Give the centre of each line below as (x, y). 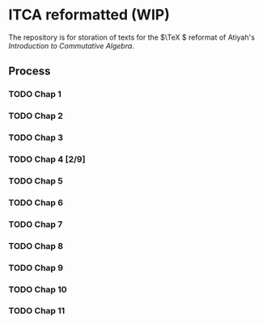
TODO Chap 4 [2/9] (47, 159)
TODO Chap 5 (36, 181)
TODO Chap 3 (36, 137)
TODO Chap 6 (36, 202)
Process (30, 72)
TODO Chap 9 (36, 267)
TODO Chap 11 (37, 311)
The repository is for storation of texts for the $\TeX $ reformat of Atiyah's (131, 37)
